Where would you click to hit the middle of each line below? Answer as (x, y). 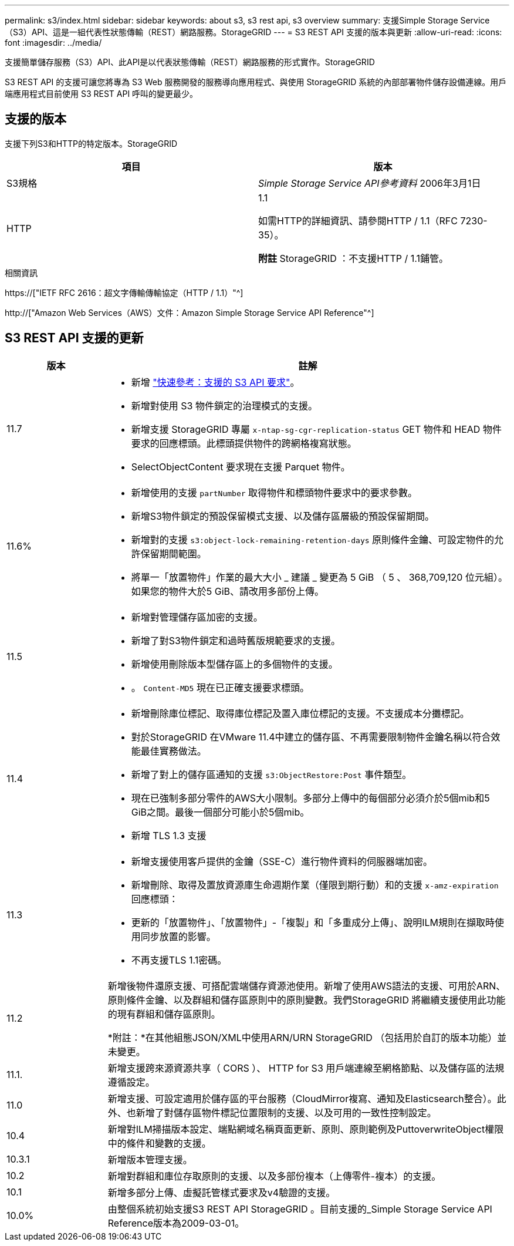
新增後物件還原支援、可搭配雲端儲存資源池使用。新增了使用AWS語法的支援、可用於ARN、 (307, 986)
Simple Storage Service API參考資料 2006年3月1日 (370, 183)
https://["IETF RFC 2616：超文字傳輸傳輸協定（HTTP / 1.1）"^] (124, 292)
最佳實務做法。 (173, 751)
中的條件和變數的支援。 (159, 1143)
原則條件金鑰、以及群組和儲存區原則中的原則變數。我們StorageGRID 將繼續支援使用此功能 (307, 1000)
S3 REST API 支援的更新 (74, 338)
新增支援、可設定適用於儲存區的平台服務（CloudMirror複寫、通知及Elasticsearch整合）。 (302, 1098)
